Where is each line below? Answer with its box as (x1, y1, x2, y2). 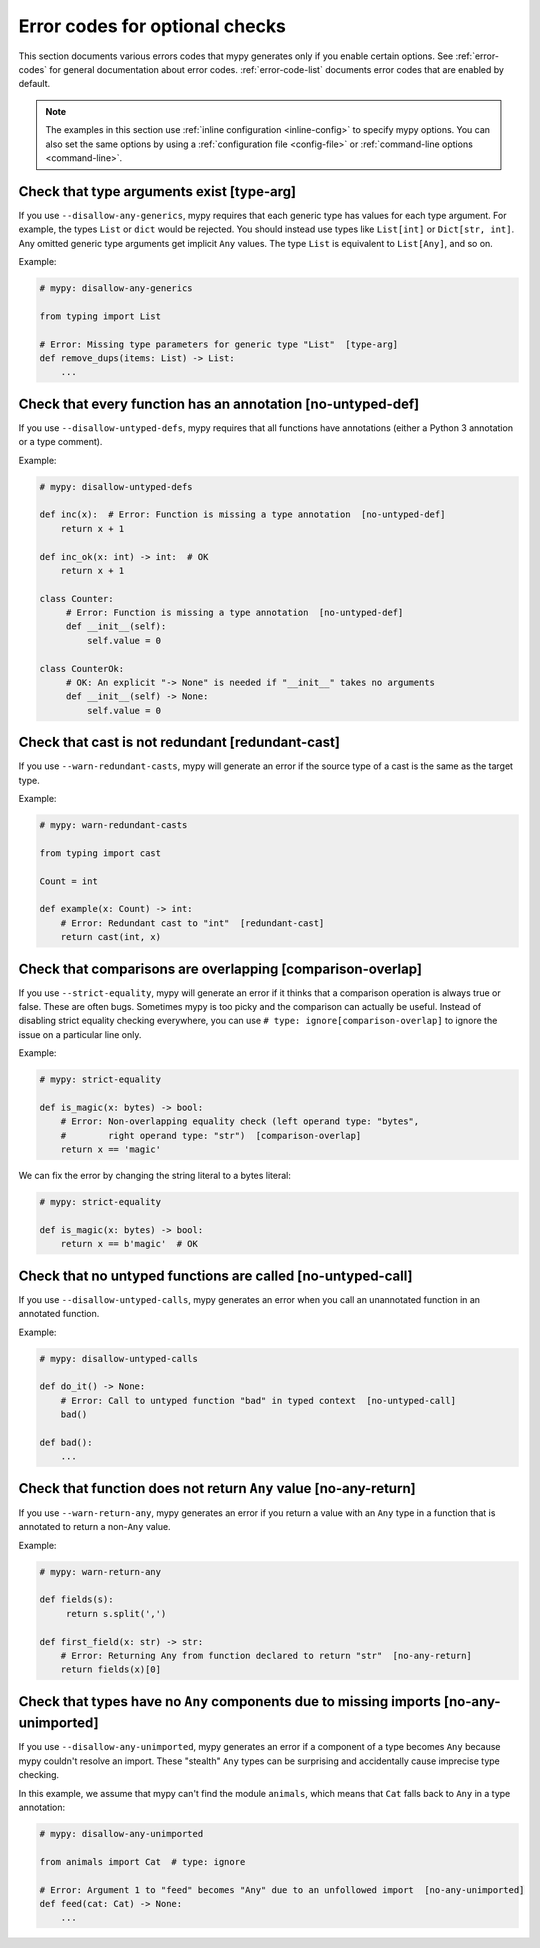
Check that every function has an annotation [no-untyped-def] (18, 395, 420, 412)
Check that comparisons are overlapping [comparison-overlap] (18, 960, 422, 977)
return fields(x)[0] (60, 1664, 162, 1675)
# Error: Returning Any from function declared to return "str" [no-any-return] (60, 1650, 472, 1661)
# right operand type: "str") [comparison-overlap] (60, 1130, 362, 1141)
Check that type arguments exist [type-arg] (18, 183, 297, 200)
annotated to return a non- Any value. (18, 1521, 171, 1533)
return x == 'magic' (60, 1144, 162, 1155)
